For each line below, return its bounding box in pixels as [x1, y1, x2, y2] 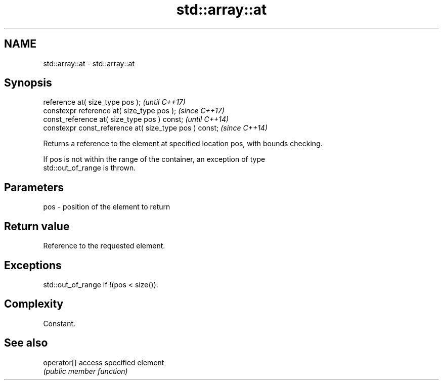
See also [4, 336, 48, 350]
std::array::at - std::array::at [43, 59, 135, 68]
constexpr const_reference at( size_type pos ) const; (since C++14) [43, 123, 268, 133]
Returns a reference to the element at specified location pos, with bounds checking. [43, 139, 323, 148]
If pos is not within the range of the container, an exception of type [43, 155, 265, 164]
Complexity [4, 297, 64, 311]
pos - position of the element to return [43, 202, 170, 211]
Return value [4, 220, 70, 233]
